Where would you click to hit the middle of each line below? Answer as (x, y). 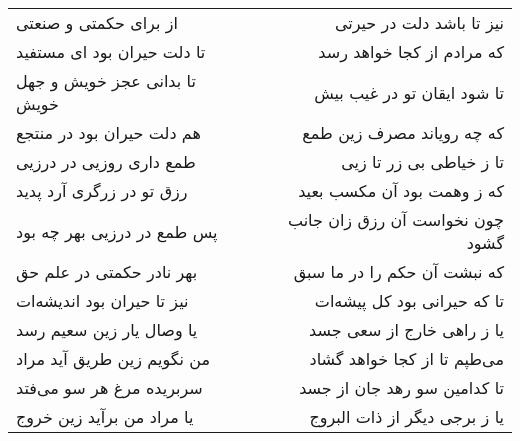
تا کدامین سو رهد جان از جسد (401, 387)
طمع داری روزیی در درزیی (106, 161)
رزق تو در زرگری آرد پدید (102, 190)
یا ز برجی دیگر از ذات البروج (406, 416)
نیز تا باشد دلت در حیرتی (419, 22)
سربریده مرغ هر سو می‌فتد (109, 387)
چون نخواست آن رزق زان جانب (395, 219)
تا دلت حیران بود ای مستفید (111, 51)
